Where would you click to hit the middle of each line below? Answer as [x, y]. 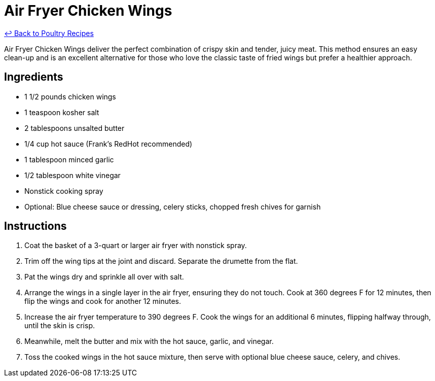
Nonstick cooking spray [64, 191]
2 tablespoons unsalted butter [75, 128]
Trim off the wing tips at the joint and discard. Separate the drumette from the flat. [161, 261]
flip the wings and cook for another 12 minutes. [103, 301]
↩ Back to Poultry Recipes [49, 33]
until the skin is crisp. [60, 326]
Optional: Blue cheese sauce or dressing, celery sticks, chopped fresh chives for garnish [173, 206]
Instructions [35, 226]
